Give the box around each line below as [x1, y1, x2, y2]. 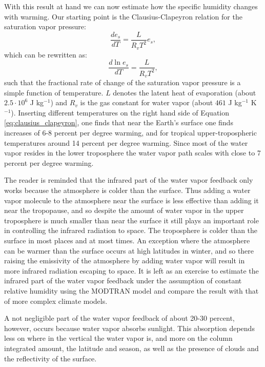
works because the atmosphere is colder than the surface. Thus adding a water [4, 185, 251, 196]
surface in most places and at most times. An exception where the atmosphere [4, 235, 250, 245]
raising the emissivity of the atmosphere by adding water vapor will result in [4, 255, 245, 266]
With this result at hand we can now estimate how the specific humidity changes [4, 1, 258, 11]
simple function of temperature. [4, 87, 104, 98]
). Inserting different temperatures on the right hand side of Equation [11, 107, 230, 118]
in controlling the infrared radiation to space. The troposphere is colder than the [4, 225, 258, 236]
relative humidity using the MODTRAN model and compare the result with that [4, 285, 259, 296]
